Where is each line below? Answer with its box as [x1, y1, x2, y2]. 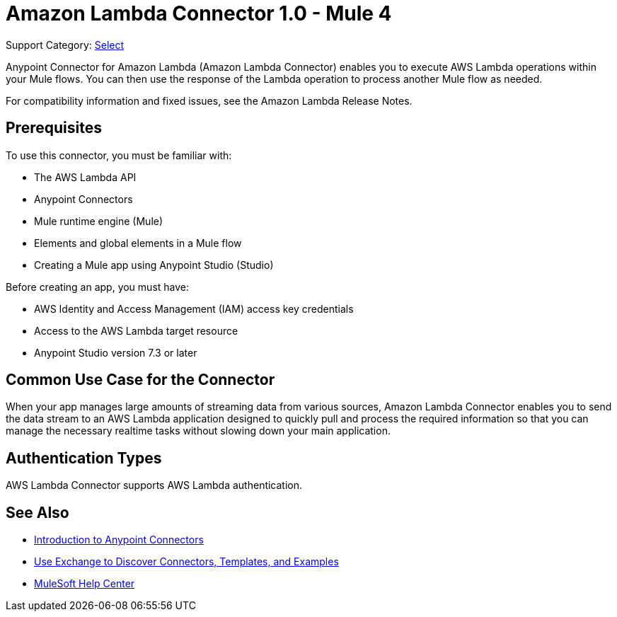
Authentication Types [6, 449, 162, 467]
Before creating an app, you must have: [6, 280, 190, 293]
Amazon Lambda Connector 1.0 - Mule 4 [6, 1, 392, 25]
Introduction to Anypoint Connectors [34, 534, 204, 546]
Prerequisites [6, 119, 102, 137]
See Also [6, 503, 69, 521]
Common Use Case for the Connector [6, 371, 275, 389]
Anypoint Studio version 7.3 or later [34, 346, 197, 359]
